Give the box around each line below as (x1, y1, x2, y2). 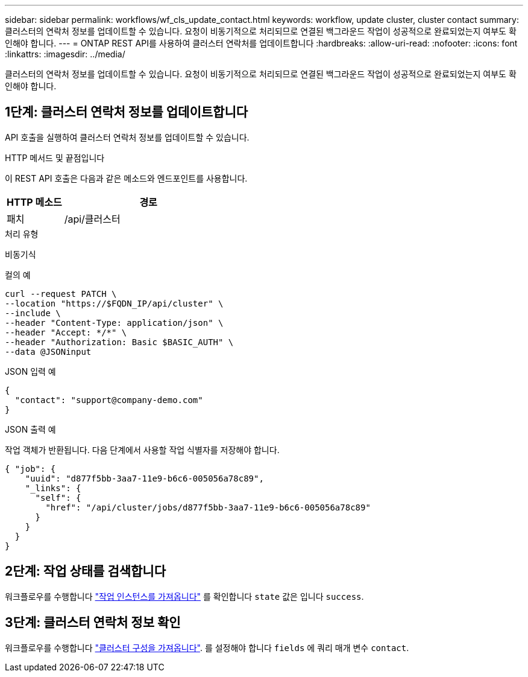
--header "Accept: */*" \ (5, 327, 127, 337)
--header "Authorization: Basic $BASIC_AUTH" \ (5, 337, 234, 347)
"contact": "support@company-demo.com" (14, 395, 203, 405)
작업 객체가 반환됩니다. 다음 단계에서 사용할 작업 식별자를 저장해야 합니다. (5, 444, 280, 455)
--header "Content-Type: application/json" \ (5, 317, 224, 328)
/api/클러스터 (64, 212, 121, 225)
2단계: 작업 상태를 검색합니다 (5, 564, 166, 579)
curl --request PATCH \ (5, 288, 117, 299)
